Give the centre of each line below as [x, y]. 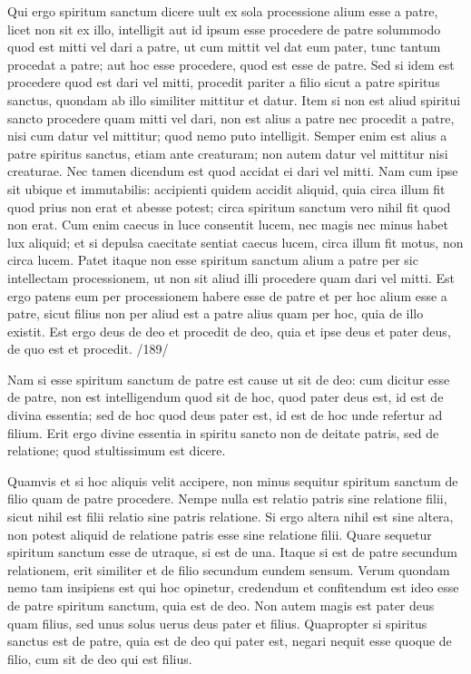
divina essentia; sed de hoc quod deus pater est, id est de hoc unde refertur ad [225, 415]
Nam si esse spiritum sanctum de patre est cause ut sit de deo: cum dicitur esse [229, 379]
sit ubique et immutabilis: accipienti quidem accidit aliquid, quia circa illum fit [226, 188]
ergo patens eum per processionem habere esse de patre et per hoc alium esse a [227, 295]
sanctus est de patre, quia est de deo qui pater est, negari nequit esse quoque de [230, 641]
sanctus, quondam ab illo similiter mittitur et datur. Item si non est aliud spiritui [234, 99]
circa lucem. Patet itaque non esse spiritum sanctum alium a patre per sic [213, 260]
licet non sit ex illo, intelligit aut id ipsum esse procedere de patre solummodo [224, 29]
